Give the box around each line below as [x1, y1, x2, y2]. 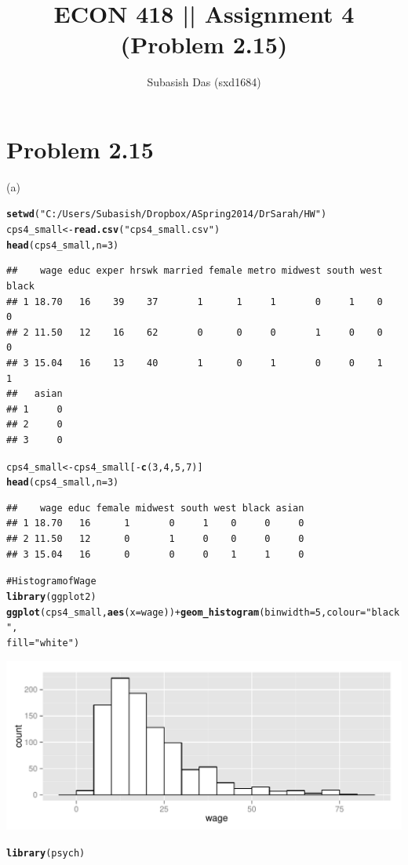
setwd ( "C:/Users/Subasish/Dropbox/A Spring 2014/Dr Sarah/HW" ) [6, 209, 327, 220]
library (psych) [6, 847, 86, 859]
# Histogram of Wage [6, 576, 97, 587]
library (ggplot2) [6, 591, 97, 602]
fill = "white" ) [6, 637, 80, 649]
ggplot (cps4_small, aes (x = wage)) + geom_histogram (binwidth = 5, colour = [6, 606, 366, 618]
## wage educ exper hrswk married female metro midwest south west [6, 265, 383, 277]
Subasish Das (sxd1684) [147, 74, 261, 90]
